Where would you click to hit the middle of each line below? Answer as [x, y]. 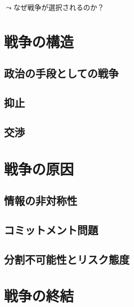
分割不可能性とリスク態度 [67, 259]
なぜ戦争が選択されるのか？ [59, 7]
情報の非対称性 [41, 200]
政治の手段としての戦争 [62, 73]
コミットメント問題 [51, 229]
